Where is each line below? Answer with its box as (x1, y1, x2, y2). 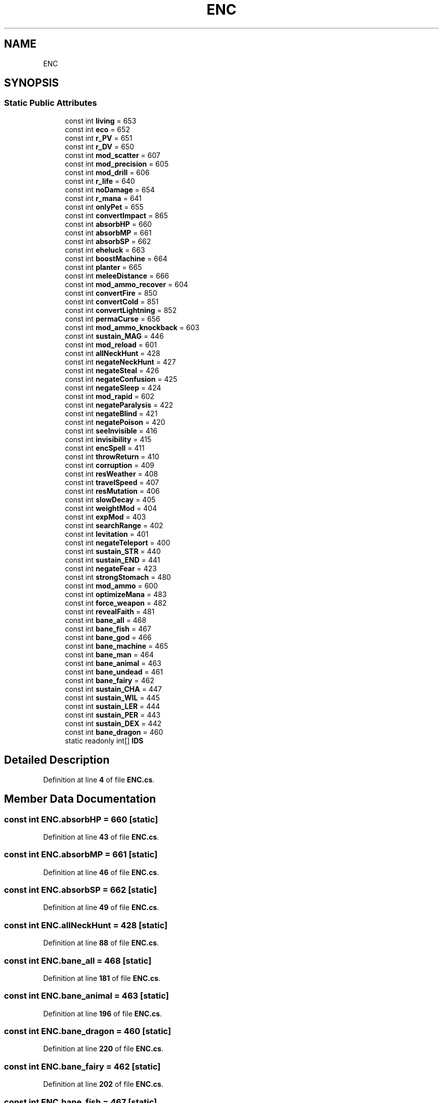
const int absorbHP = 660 (65, 219, 152, 228)
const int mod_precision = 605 (65, 159, 169, 168)
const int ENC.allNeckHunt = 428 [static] (4, 920, 168, 930)
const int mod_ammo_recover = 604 (65, 280, 188, 289)
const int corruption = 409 (65, 460, 154, 469)
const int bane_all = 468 (65, 615, 147, 624)
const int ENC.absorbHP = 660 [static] (4, 814, 158, 824)
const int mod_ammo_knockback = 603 (65, 323, 200, 332)
